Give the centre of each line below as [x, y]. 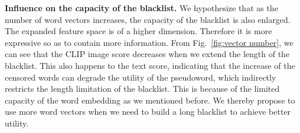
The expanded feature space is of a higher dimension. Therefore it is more [138, 31]
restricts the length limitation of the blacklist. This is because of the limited [142, 89]
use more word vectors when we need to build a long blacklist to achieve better [148, 112]
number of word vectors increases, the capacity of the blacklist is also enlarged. [148, 19]
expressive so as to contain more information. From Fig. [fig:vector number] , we [149, 42]
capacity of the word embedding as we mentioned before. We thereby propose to [150, 100]
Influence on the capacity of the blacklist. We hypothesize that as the [141, 8]
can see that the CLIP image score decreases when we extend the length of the [147, 54]
